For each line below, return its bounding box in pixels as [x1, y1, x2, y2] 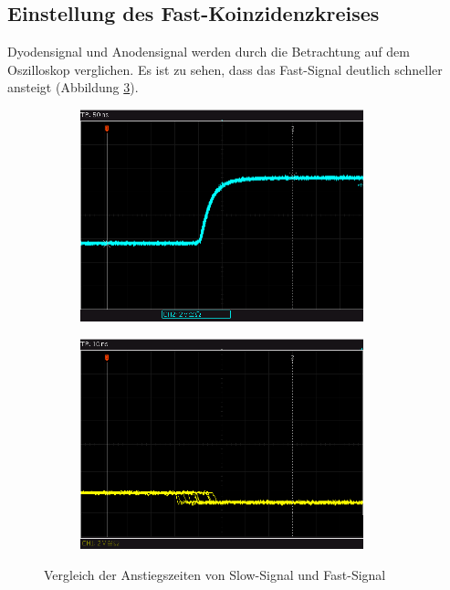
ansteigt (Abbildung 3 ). [7, 78, 139, 97]
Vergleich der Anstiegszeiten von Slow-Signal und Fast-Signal [44, 564, 386, 584]
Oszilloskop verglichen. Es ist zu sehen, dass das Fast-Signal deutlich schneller [7, 59, 443, 79]
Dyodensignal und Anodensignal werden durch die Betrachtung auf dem [7, 42, 410, 61]
